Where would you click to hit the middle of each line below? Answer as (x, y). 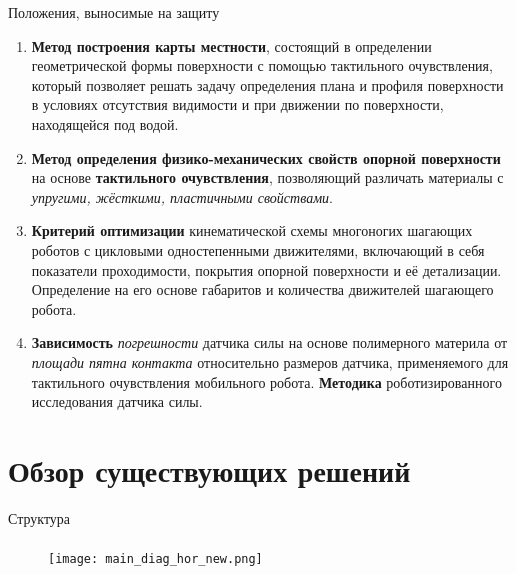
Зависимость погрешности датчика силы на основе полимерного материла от (269, 342)
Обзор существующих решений (209, 469)
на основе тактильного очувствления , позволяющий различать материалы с (267, 177)
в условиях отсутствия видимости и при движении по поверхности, (237, 104)
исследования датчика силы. (117, 401)
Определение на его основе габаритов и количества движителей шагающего (262, 289)
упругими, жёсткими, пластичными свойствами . (182, 196)
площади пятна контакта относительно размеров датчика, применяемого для (270, 361)
